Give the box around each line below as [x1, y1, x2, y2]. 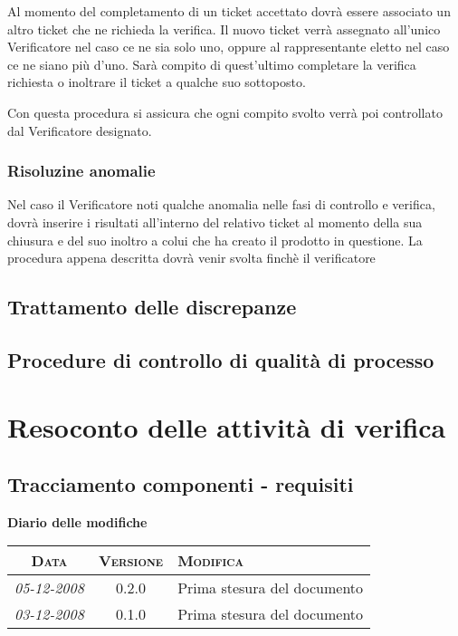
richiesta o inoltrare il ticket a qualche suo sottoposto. [7, 72, 306, 92]
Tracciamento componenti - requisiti [7, 470, 354, 498]
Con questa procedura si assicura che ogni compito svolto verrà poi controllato [7, 102, 443, 121]
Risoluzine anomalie [7, 159, 156, 182]
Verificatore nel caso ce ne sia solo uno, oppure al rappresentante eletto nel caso [7, 37, 450, 56]
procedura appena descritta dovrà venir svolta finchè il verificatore [7, 248, 376, 267]
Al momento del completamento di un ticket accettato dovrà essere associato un [7, 2, 451, 20]
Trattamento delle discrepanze [7, 293, 297, 321]
